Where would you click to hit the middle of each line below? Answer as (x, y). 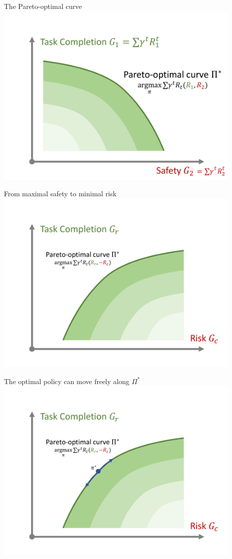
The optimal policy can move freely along (67, 381)
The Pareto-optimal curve (43, 6)
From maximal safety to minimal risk (60, 194)
